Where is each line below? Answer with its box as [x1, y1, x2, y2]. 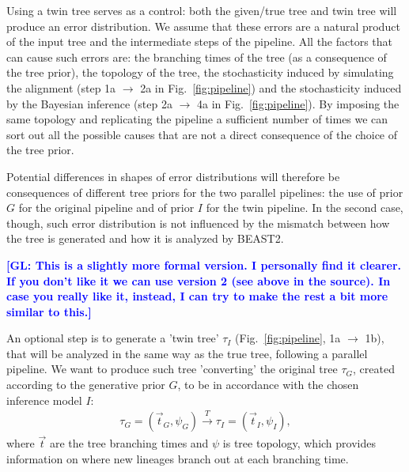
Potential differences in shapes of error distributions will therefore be [6, 168, 340, 184]
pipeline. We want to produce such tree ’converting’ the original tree [6, 361, 338, 377]
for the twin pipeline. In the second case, [206, 199, 403, 216]
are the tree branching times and [49, 435, 209, 451]
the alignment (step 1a [6, 79, 116, 96]
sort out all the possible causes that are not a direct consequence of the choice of [6, 126, 398, 142]
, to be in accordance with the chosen [177, 376, 359, 393]
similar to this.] [6, 303, 92, 319]
